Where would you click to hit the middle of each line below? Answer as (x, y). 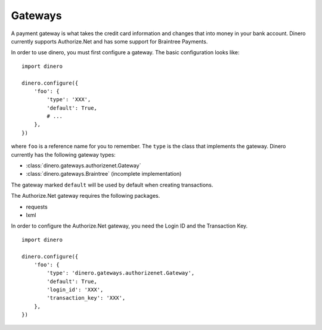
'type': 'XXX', (69, 99)
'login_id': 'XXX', (75, 290)
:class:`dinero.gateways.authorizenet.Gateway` (83, 166)
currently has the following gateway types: (63, 154)
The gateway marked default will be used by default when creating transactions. (112, 185)
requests (37, 207)
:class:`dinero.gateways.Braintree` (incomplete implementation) (104, 174)
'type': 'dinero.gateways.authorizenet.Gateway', (121, 273)
